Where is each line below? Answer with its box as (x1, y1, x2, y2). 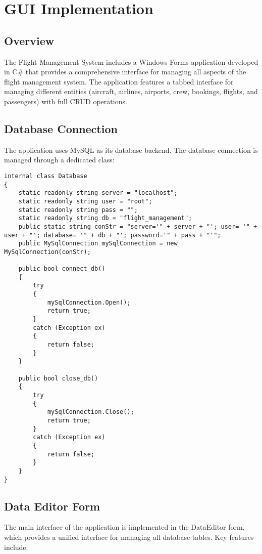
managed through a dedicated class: (4, 154, 115, 165)
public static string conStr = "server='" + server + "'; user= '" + (18, 223, 257, 230)
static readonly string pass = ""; (18, 206, 138, 214)
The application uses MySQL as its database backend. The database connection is (4, 144, 258, 155)
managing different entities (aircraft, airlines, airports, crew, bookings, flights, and (4, 86, 258, 97)
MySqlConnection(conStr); (4, 248, 91, 255)
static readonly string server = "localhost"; (18, 189, 178, 197)
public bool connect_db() (18, 265, 106, 273)
